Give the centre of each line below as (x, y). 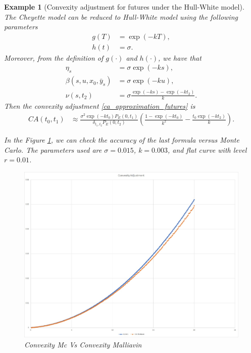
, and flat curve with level (207, 149)
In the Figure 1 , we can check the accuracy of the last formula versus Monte (122, 140)
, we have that (180, 57)
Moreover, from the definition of (54, 57)
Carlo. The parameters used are (53, 149)
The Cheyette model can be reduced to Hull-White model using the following (121, 16)
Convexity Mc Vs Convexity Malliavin (83, 344)
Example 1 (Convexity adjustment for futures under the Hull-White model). (124, 7)
